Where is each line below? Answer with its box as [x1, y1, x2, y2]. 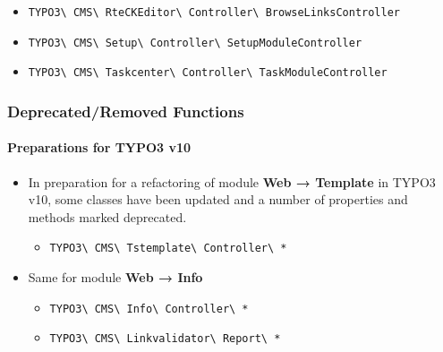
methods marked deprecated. [28, 207, 187, 226]
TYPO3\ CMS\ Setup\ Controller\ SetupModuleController [28, 36, 362, 49]
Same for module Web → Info [28, 268, 203, 287]
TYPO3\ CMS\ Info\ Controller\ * [49, 302, 249, 315]
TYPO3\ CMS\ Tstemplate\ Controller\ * [49, 242, 287, 255]
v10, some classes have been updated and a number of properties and [28, 190, 408, 209]
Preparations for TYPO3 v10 [7, 138, 192, 157]
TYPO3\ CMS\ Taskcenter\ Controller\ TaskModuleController [28, 66, 388, 80]
